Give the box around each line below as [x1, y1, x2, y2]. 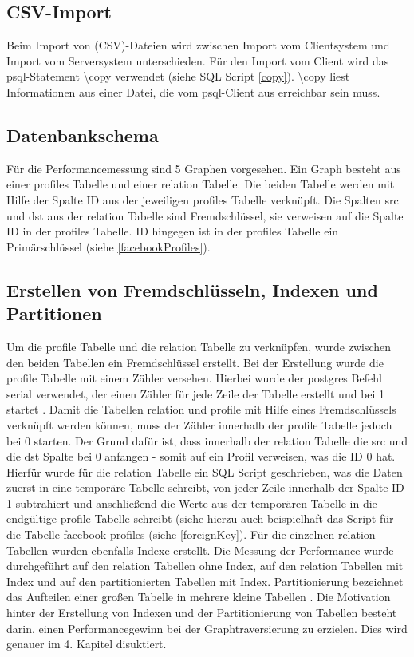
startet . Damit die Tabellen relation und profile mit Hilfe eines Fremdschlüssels [6, 401, 396, 418]
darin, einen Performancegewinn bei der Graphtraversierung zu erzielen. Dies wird [6, 619, 408, 636]
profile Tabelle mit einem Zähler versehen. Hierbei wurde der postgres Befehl [6, 370, 382, 386]
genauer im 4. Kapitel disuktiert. [6, 635, 167, 652]
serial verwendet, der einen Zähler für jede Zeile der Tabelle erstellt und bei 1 [6, 385, 385, 402]
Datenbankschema [6, 122, 159, 147]
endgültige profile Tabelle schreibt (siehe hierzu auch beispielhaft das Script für [6, 510, 394, 527]
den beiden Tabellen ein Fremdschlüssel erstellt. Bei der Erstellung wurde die [6, 354, 384, 370]
